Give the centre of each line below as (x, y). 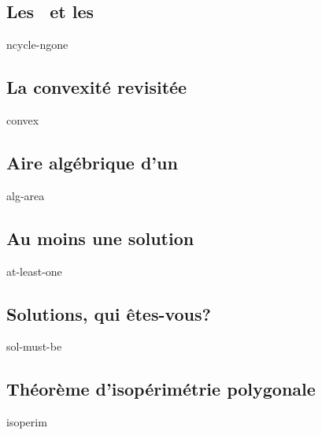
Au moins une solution (100, 238)
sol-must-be (34, 346)
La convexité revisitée (97, 87)
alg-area (26, 195)
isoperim (27, 422)
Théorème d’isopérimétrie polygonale (161, 389)
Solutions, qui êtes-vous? (109, 313)
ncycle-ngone (37, 45)
